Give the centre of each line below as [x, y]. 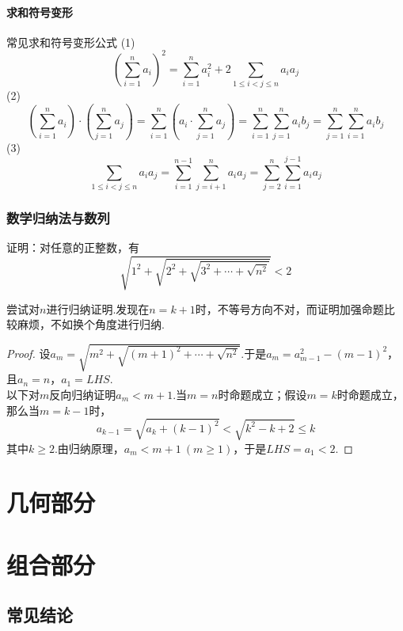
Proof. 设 [29, 353]
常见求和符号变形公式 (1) [71, 42]
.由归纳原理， [89, 448]
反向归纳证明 [83, 394]
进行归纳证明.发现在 [98, 308]
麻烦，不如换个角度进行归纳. [91, 324]
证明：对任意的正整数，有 [73, 247]
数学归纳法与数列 [58, 218]
